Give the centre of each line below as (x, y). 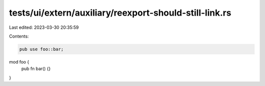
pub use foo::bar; (41, 49)
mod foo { (19, 62)
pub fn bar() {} (36, 69)
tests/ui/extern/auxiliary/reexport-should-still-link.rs (120, 13)
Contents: (19, 36)
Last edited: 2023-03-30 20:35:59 (44, 27)
